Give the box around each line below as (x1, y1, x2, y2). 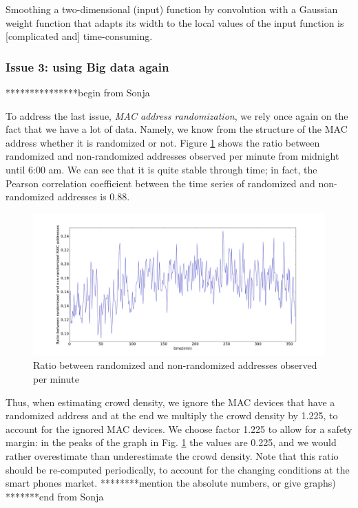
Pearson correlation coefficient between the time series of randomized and (6, 176, 315, 190)
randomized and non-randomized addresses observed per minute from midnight (6, 149, 339, 163)
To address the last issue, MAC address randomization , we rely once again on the (6, 108, 348, 123)
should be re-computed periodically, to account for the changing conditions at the (6, 462, 350, 476)
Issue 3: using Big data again (6, 58, 169, 75)
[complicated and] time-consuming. (6, 29, 153, 43)
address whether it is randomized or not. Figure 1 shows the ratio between (6, 135, 320, 149)
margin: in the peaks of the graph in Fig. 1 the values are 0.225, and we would (6, 435, 337, 449)
